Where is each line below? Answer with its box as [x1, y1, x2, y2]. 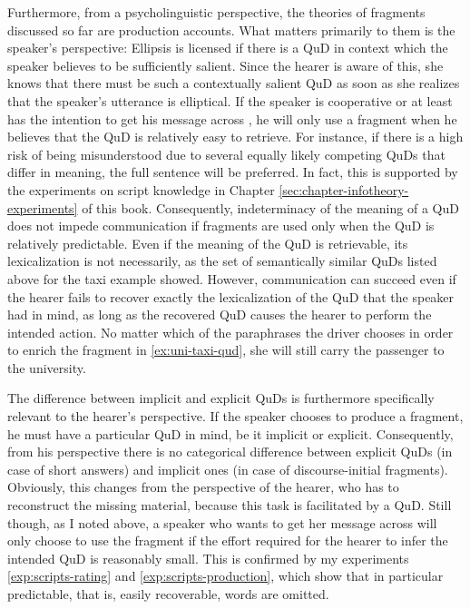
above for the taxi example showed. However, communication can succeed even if [7, 269, 456, 288]
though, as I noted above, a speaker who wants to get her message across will [7, 513, 437, 532]
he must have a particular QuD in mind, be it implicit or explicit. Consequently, [7, 424, 454, 443]
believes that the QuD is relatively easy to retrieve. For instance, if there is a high [7, 127, 464, 146]
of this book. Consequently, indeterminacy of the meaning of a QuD [82, 198, 459, 217]
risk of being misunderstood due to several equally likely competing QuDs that [7, 144, 446, 163]
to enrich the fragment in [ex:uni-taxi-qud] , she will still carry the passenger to [7, 340, 445, 359]
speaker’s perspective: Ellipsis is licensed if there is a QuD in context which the [7, 38, 448, 57]
